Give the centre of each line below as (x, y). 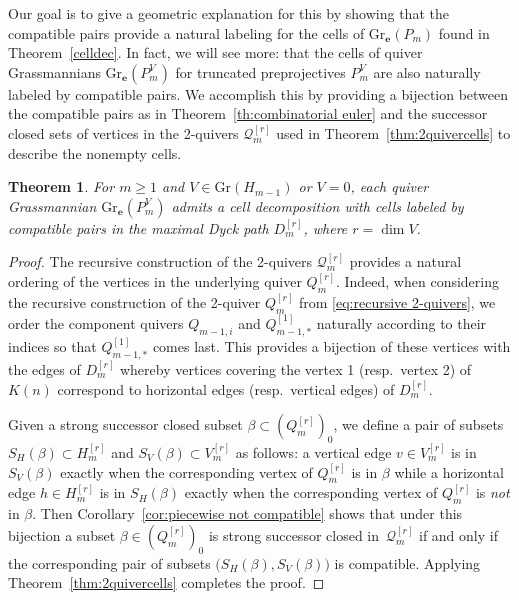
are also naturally (427, 71)
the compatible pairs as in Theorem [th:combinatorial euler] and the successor (248, 113)
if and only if (458, 534)
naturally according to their (401, 322)
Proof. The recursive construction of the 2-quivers (160, 261)
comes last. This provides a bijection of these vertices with (331, 346)
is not (492, 492)
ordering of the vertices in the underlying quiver (155, 280)
